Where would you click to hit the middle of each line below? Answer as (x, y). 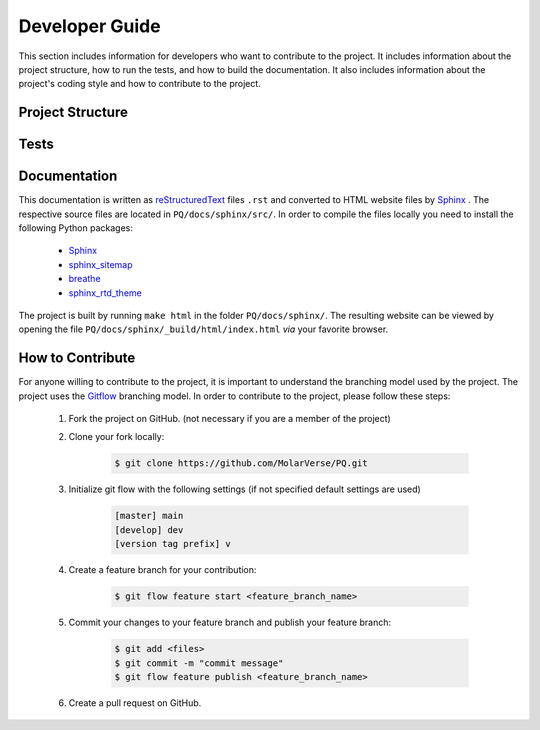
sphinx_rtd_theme (105, 292)
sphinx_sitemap (101, 264)
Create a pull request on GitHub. (135, 702)
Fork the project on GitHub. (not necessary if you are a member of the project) (230, 419)
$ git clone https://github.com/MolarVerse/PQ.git (241, 463)
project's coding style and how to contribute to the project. (140, 84)
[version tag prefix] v (173, 544)
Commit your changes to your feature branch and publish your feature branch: (230, 622)
